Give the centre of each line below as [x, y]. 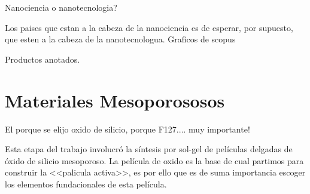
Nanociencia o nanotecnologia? [61, 7]
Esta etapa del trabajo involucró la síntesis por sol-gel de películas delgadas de [149, 149]
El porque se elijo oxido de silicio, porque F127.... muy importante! [127, 129]
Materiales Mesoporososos [115, 100]
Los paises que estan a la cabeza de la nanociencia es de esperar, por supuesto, [149, 27]
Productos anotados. [42, 59]
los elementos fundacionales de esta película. [86, 184]
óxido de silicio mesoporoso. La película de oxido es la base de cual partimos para [154, 160]
